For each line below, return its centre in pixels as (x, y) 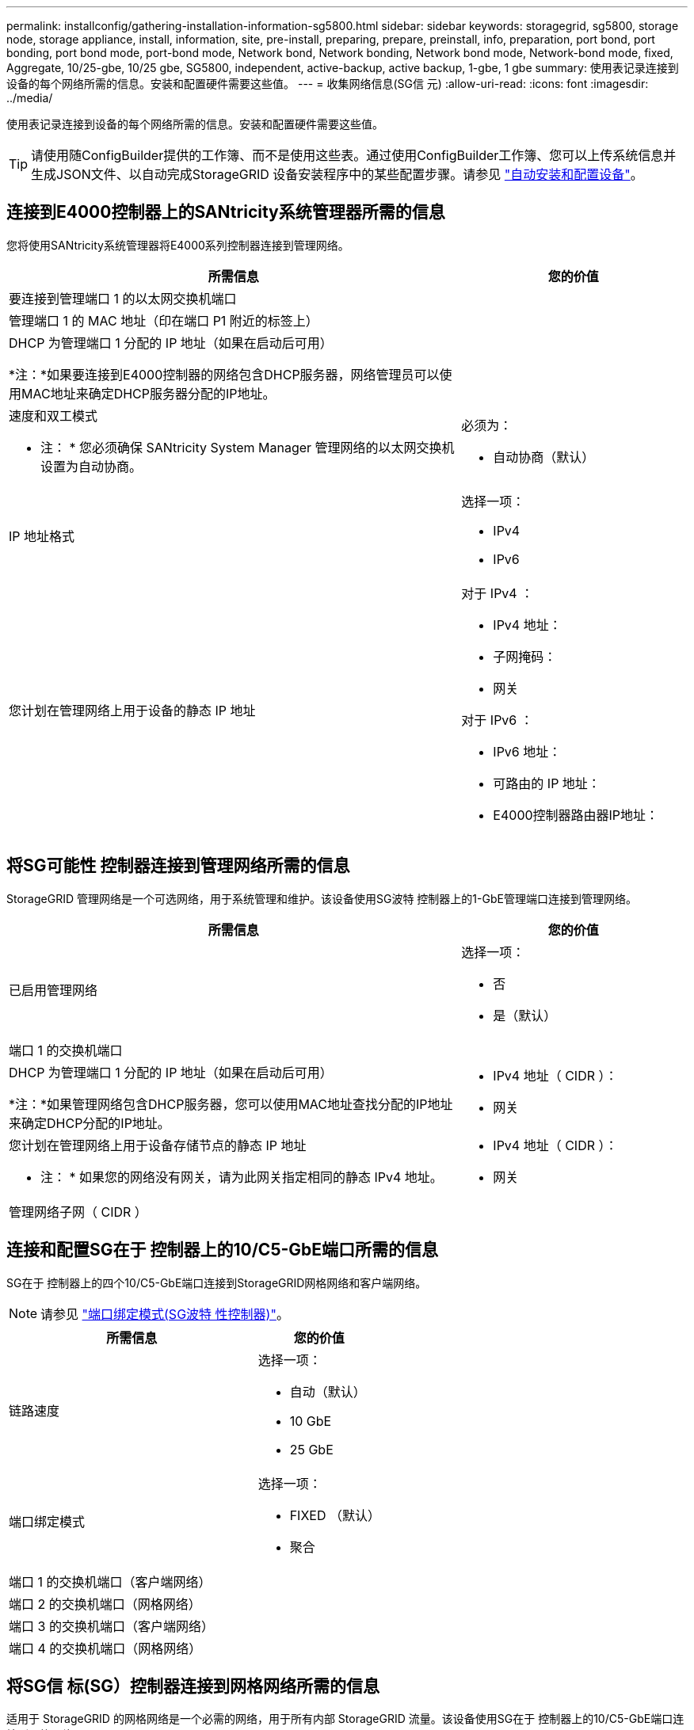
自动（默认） (328, 1391)
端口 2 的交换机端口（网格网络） (105, 1604)
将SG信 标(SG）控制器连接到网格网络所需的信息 (193, 1686)
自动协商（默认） (544, 457)
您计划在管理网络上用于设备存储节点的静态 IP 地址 (158, 1145)
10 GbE (311, 1421)
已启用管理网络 (53, 990)
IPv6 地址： (527, 751)
